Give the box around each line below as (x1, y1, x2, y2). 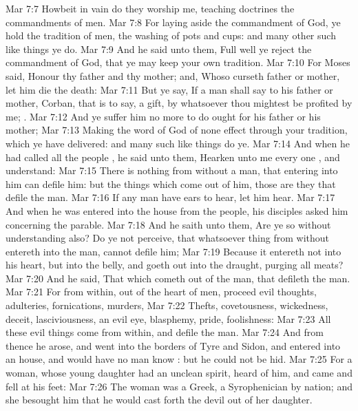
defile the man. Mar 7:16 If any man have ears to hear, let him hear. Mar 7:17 (6, 190, 335, 204)
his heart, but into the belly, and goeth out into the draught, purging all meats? (6, 257, 344, 272)
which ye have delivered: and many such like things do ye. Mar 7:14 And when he (6, 136, 350, 150)
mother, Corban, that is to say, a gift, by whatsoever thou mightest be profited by (6, 96, 352, 110)
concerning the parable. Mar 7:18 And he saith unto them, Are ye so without (6, 217, 331, 231)
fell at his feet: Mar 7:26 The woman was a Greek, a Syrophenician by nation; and (6, 379, 352, 393)
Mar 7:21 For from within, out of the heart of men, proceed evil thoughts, (6, 284, 317, 299)
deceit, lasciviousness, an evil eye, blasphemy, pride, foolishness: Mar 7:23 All (6, 311, 331, 326)
